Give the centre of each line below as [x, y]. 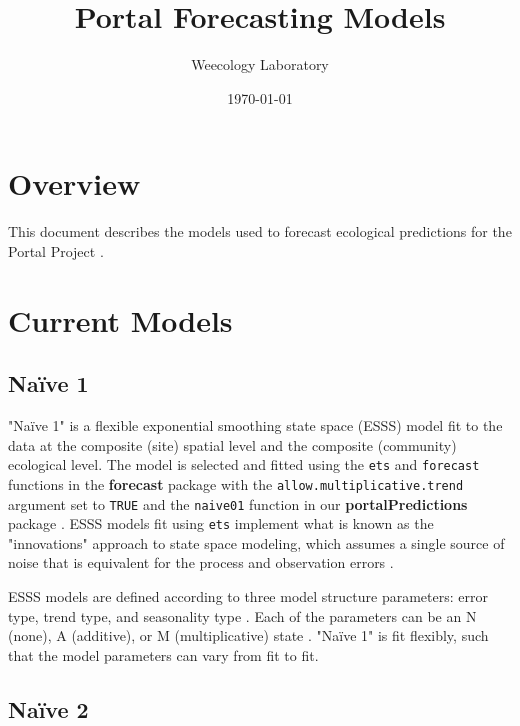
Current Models [120, 319]
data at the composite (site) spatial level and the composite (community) [232, 444]
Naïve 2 [48, 708]
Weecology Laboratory [260, 64]
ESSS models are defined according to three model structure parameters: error [248, 596]
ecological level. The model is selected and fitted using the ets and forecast [244, 464]
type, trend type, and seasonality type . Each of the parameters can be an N [242, 615]
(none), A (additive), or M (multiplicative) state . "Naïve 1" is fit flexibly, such [248, 635]
